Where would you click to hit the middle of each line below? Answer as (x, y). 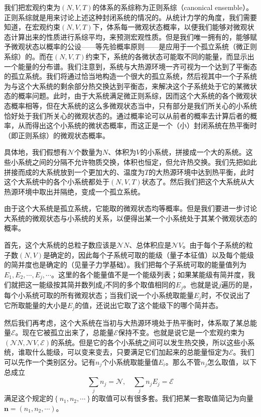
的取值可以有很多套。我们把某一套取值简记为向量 (172, 398)
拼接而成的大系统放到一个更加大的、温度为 (74, 172)
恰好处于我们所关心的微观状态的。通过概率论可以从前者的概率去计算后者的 (127, 115)
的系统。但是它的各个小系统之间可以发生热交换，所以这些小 (149, 342)
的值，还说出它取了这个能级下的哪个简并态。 (149, 305)
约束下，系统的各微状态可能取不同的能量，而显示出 (170, 56)
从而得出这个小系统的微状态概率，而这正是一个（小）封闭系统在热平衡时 (137, 125)
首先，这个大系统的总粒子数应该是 (60, 245)
